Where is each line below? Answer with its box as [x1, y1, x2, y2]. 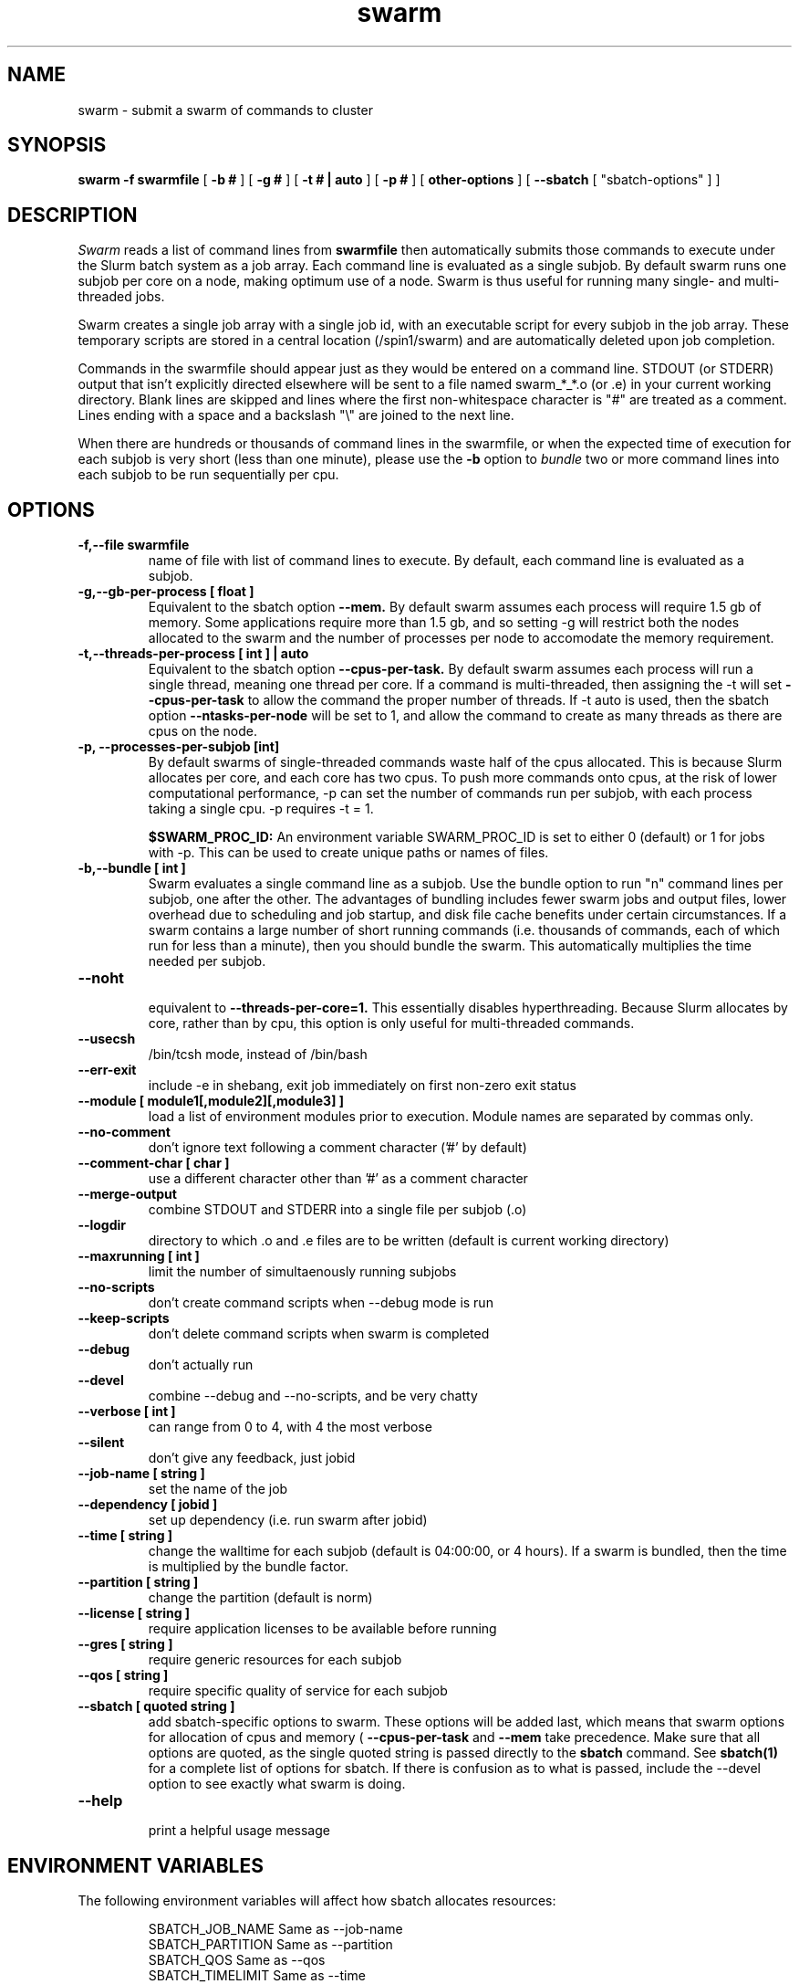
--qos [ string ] [78, 1667, 169, 1684]
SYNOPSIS [7, 133, 107, 157]
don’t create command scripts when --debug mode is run [148, 1295, 493, 1311]
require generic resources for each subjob [148, 1652, 402, 1668]
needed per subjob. [148, 953, 266, 970]
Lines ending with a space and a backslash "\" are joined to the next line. [78, 407, 514, 424]
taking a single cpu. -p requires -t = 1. [148, 801, 374, 817]
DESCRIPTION [7, 203, 138, 226]
